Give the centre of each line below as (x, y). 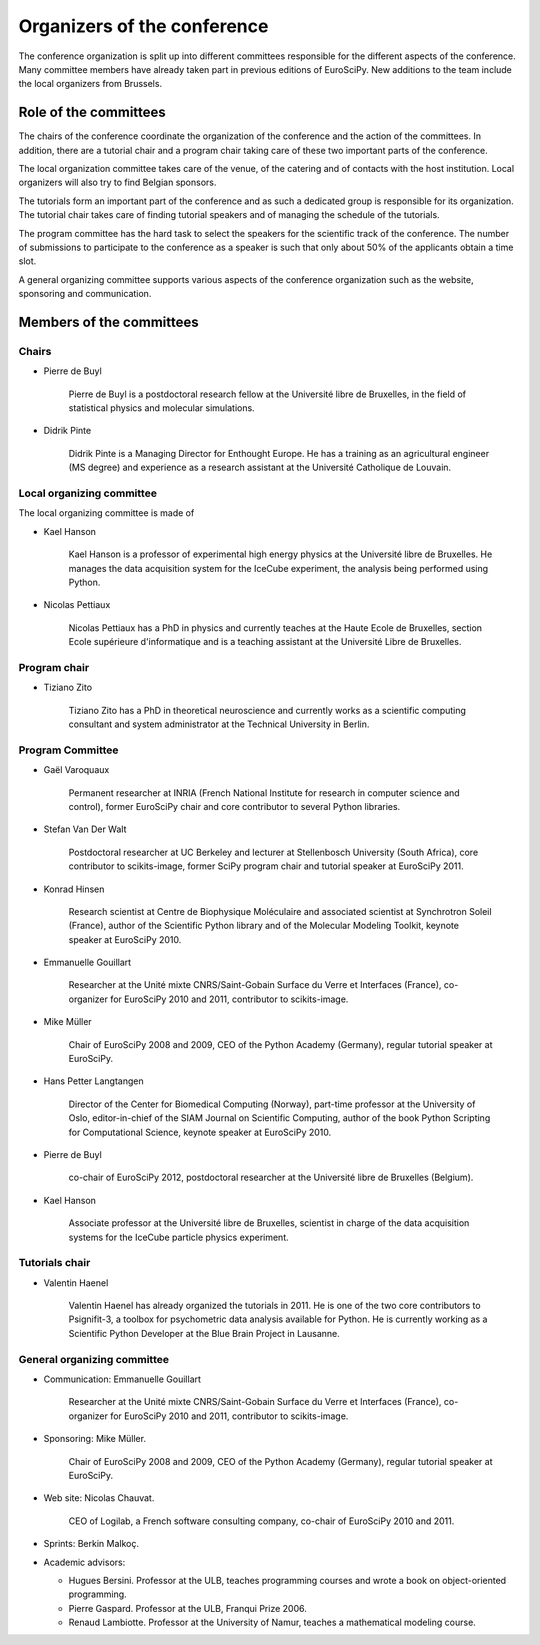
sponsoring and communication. (85, 294)
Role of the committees (92, 112)
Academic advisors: (84, 1562)
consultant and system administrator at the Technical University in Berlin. (219, 724)
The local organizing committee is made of (106, 513)
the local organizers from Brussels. (90, 84)
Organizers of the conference (143, 26)
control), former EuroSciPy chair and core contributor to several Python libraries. (234, 806)
